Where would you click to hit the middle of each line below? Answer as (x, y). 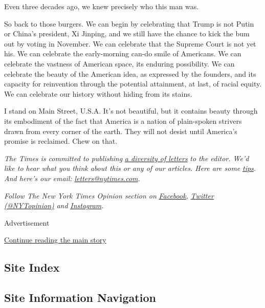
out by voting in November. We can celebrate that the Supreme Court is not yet (130, 43)
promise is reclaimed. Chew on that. (61, 141)
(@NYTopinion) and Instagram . (54, 205)
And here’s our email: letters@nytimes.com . (72, 178)
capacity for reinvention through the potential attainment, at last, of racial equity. (133, 84)
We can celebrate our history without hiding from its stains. (98, 93)
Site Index (32, 267)
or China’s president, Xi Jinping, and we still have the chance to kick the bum (127, 34)
